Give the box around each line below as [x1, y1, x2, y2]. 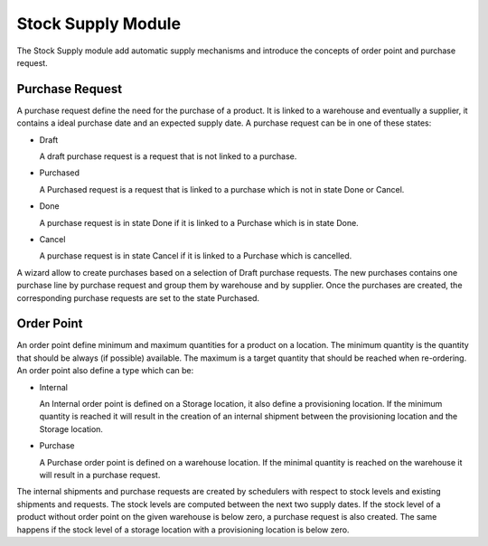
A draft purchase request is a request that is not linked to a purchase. [39, 151, 297, 162]
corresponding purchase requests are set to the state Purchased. [16, 292, 260, 303]
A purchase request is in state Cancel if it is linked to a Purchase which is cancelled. [39, 250, 352, 261]
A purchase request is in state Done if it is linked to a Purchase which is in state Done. [39, 217, 359, 228]
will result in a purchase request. [39, 469, 161, 480]
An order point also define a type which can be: [16, 365, 194, 376]
